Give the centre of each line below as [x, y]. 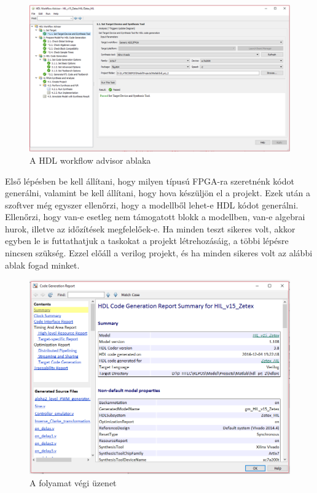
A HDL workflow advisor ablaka [90, 160]
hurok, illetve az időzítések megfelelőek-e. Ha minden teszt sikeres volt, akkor [150, 228]
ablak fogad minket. [42, 265]
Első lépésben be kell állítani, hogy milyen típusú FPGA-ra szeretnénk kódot [150, 181]
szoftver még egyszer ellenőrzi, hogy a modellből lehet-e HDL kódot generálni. [152, 204]
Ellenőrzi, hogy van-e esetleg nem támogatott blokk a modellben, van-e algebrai [155, 217]
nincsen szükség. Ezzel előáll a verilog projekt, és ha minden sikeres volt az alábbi [159, 253]
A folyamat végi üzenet [73, 482]
